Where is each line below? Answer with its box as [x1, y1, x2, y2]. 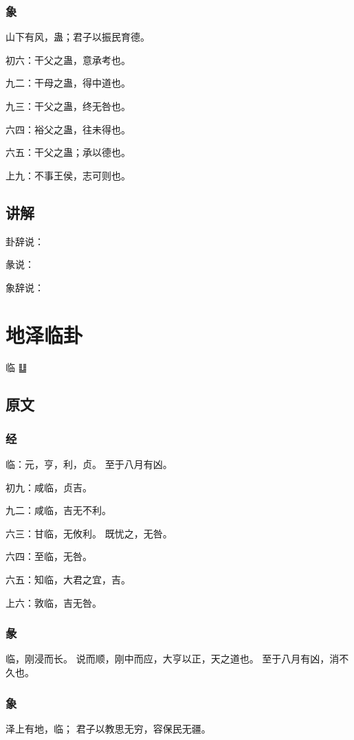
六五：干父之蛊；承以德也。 [5, 145, 131, 159]
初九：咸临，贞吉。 [5, 480, 92, 494]
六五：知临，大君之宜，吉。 [5, 572, 131, 587]
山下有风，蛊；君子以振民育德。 [5, 30, 150, 44]
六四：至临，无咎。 [5, 549, 92, 563]
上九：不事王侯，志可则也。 [5, 168, 131, 182]
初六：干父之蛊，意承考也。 [5, 52, 131, 67]
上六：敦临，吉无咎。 [5, 595, 102, 609]
